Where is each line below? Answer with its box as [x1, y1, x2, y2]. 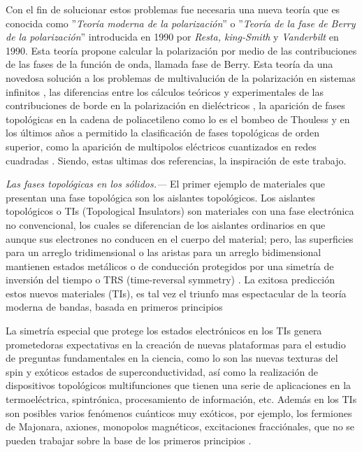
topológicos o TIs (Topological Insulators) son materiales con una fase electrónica [6, 204, 354, 218]
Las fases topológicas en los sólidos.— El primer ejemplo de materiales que [6, 176, 325, 191]
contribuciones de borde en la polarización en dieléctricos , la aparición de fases [6, 98, 345, 113]
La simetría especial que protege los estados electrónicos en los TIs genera [6, 323, 322, 338]
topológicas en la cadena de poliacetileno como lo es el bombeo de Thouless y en [6, 111, 350, 126]
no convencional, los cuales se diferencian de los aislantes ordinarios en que [6, 217, 326, 232]
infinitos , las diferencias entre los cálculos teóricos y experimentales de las [6, 84, 324, 99]
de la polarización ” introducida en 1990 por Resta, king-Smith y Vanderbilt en [6, 29, 339, 44]
